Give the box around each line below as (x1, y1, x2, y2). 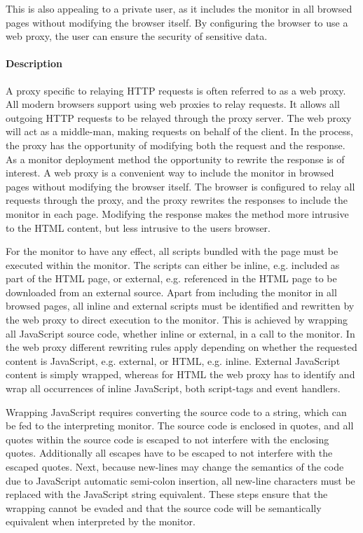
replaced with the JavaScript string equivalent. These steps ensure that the (6, 487, 328, 501)
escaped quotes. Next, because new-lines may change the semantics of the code (6, 459, 344, 474)
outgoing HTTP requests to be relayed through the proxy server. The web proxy (6, 110, 352, 125)
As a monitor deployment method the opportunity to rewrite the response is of (6, 151, 345, 166)
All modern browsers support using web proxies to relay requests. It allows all (6, 97, 340, 111)
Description (6, 56, 63, 71)
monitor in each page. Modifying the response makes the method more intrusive (6, 206, 349, 221)
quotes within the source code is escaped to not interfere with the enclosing (6, 431, 329, 446)
